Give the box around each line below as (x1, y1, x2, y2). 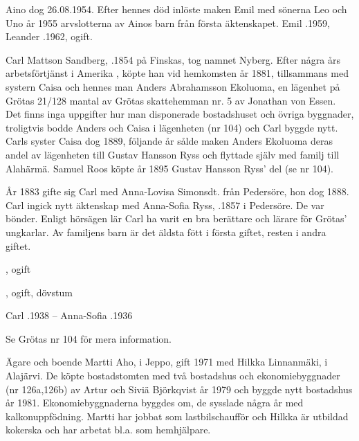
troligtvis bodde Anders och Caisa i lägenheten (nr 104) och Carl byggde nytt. (6, 120, 338, 134)
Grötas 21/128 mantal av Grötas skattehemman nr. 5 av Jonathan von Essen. (6, 93, 336, 107)
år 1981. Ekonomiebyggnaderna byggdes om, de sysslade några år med (6, 395, 304, 410)
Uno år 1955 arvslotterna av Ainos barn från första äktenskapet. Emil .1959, (6, 15, 330, 30)
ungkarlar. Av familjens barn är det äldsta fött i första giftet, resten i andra (6, 224, 326, 239)
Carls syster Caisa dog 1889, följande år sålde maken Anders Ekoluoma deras (6, 134, 333, 148)
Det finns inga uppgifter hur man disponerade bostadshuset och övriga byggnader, (6, 107, 354, 121)
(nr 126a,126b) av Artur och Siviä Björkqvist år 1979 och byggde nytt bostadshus (6, 381, 353, 396)
